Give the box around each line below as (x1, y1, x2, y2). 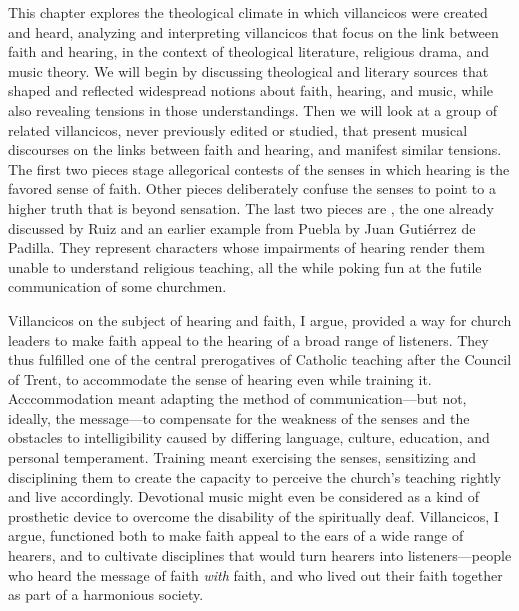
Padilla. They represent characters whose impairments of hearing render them (8, 237, 485, 258)
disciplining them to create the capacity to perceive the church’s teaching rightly (8, 466, 502, 487)
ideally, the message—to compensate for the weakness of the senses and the (8, 407, 470, 428)
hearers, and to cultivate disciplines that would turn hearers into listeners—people (8, 545, 512, 566)
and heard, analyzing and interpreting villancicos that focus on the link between (8, 21, 499, 42)
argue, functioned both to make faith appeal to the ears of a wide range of (8, 525, 464, 546)
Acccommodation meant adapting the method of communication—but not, (8, 388, 467, 409)
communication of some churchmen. (8, 276, 227, 297)
